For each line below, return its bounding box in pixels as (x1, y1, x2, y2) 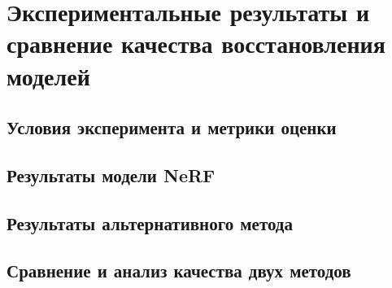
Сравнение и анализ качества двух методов (7, 258, 351, 283)
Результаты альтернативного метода (7, 210, 293, 235)
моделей (7, 59, 90, 92)
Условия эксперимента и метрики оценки (7, 115, 337, 140)
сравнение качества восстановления (7, 27, 385, 60)
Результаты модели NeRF (7, 162, 216, 187)
